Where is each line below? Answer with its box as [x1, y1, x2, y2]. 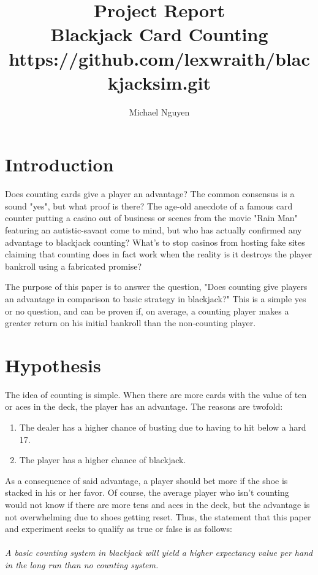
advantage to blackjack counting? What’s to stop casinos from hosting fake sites [5, 235, 305, 248]
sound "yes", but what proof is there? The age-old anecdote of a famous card [5, 199, 293, 212]
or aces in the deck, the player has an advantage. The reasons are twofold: [5, 400, 283, 413]
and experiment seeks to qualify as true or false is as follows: [5, 522, 232, 535]
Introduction [5, 152, 114, 177]
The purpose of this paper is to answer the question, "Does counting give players [5, 280, 308, 293]
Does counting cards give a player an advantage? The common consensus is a [5, 187, 295, 200]
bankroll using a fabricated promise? [5, 259, 142, 272]
